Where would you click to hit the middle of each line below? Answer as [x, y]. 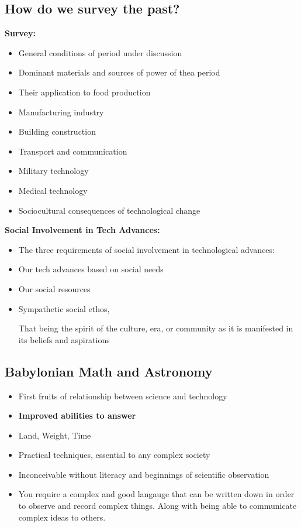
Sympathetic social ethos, [64, 308]
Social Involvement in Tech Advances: [82, 230]
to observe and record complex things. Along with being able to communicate [158, 506]
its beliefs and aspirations [64, 339]
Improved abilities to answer [77, 415]
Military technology [53, 171]
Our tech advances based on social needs [91, 269]
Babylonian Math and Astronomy [109, 371]
